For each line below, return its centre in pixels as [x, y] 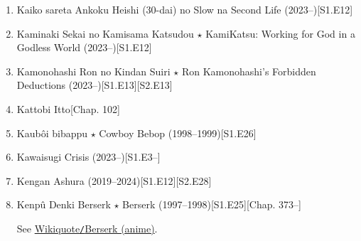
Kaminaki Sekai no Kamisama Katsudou [105, 33]
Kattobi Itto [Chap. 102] [68, 108]
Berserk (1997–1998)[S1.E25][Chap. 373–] [212, 204]
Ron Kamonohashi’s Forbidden [249, 71]
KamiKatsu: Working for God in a [280, 33]
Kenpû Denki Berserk [64, 204]
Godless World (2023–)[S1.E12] [84, 47]
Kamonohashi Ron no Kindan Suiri [93, 71]
